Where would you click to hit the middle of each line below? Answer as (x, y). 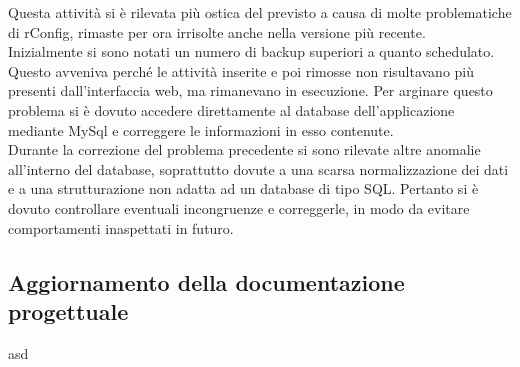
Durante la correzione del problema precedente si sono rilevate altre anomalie (244, 149)
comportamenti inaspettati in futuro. (121, 227)
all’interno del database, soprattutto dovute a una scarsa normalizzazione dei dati (258, 168)
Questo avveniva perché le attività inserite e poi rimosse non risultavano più (241, 70)
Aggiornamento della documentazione (206, 281)
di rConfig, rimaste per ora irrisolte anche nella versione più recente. (217, 31)
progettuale (68, 310)
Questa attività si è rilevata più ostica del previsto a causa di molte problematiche (260, 12)
